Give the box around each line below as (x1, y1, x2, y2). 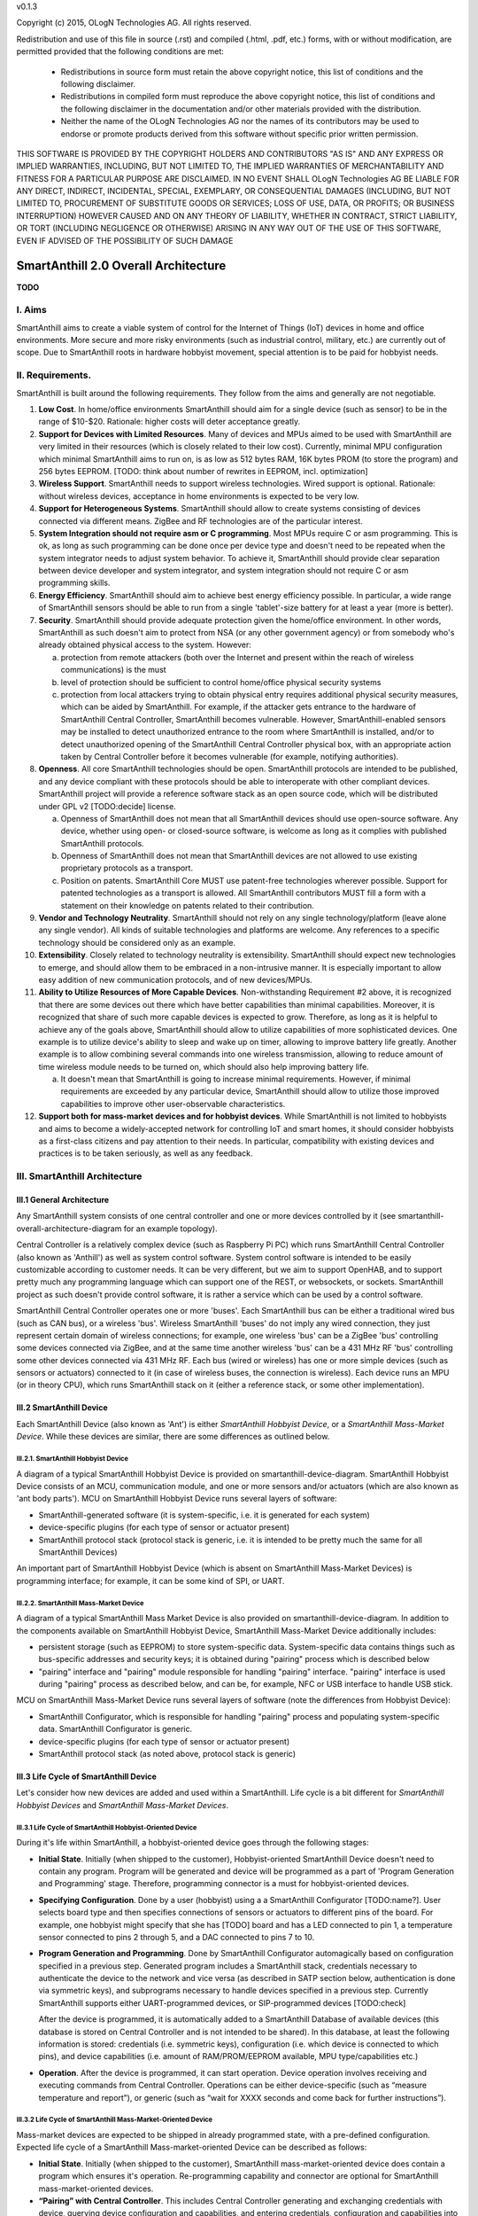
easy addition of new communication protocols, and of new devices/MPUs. (38, 974, 313, 985)
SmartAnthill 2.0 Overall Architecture (16, 258, 227, 274)
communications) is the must (60, 665, 167, 675)
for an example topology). (123, 1223, 218, 1234)
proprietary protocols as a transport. (60, 862, 194, 873)
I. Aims (16, 304, 48, 316)
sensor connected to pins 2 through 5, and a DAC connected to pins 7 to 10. (38, 1931, 314, 1942)
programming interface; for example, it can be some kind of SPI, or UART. (16, 1575, 285, 1586)
